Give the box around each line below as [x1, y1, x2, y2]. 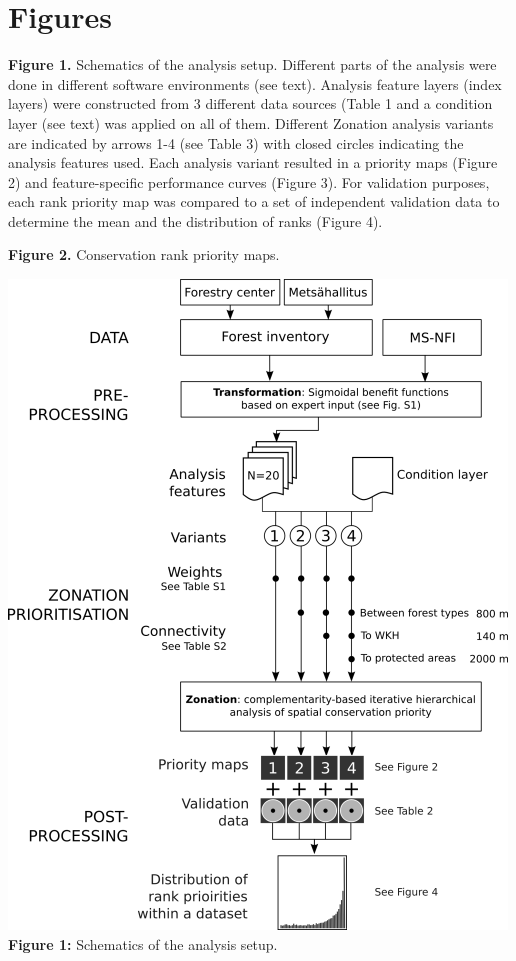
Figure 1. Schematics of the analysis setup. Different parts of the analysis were [8, 54, 497, 75]
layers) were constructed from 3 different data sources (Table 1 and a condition [8, 93, 493, 114]
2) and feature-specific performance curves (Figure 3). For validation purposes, [8, 171, 490, 192]
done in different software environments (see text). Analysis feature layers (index [8, 73, 502, 94]
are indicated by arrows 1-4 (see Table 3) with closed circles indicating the [8, 132, 464, 153]
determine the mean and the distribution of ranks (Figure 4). [8, 210, 383, 231]
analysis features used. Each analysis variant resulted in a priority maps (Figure [8, 152, 498, 173]
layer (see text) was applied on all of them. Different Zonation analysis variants [8, 112, 494, 133]
